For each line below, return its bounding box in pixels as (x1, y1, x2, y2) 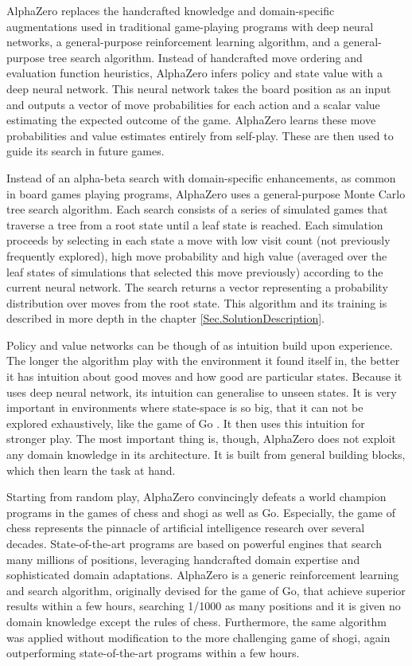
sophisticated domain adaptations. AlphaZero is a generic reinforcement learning (6, 566, 399, 583)
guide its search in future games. (6, 143, 165, 159)
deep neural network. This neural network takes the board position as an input (6, 80, 391, 96)
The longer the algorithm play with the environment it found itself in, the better (6, 352, 400, 369)
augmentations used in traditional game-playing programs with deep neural (6, 18, 374, 34)
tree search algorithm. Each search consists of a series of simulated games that (6, 201, 388, 217)
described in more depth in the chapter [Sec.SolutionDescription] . (6, 310, 325, 327)
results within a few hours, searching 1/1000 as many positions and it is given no (6, 597, 401, 614)
